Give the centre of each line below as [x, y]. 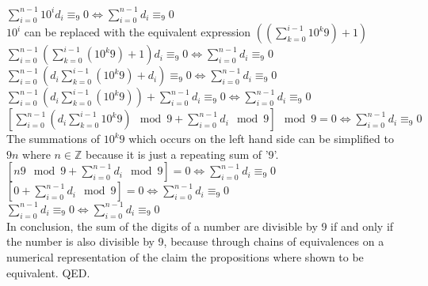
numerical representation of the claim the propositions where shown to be [185, 256]
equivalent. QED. [48, 272]
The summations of [53, 139]
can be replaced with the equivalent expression [138, 32]
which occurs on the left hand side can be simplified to [261, 139]
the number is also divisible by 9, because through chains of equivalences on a [195, 241]
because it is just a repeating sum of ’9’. [182, 154]
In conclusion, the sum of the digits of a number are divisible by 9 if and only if [200, 226]
